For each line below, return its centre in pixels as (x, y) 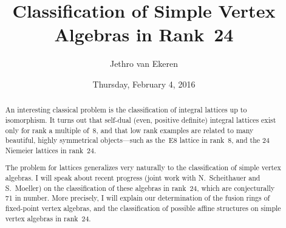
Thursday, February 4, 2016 (144, 84)
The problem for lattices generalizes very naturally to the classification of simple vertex (143, 168)
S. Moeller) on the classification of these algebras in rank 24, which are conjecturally (140, 188)
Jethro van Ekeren (144, 64)
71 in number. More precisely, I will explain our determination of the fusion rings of (138, 198)
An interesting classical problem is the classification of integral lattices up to (126, 110)
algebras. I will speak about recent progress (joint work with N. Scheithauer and (133, 178)
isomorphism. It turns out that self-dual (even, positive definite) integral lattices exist (141, 119)
